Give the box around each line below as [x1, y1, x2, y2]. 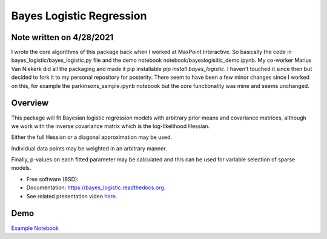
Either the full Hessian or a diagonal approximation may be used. [11, 133, 173, 141]
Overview [11, 98, 49, 109]
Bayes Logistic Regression [11, 9, 147, 22]
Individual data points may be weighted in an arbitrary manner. [11, 144, 167, 152]
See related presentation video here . [26, 192, 117, 200]
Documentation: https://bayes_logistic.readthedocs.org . [26, 184, 166, 191]
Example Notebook [11, 224, 59, 232]
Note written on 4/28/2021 [11, 32, 114, 42]
